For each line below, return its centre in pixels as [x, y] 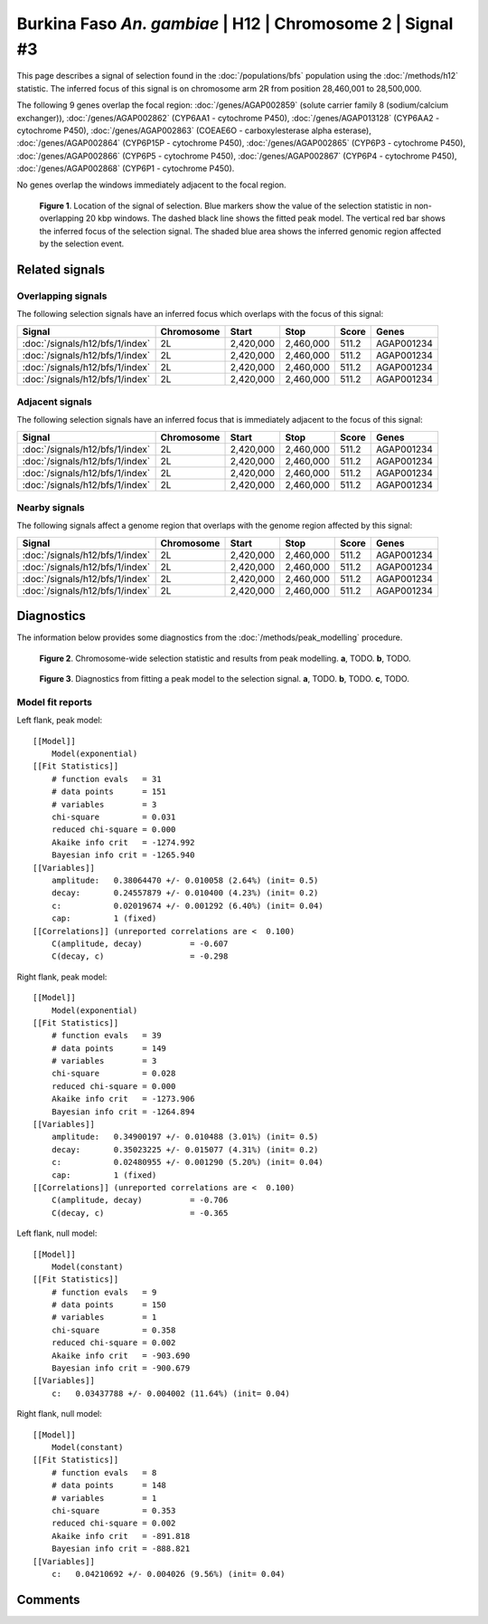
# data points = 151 [109, 792]
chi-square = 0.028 [113, 1074]
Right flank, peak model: [62, 977]
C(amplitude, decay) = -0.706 [140, 1200]
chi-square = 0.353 [113, 1510]
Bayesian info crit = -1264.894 [123, 1112]
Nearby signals [51, 508]
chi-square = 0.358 [113, 1330]
